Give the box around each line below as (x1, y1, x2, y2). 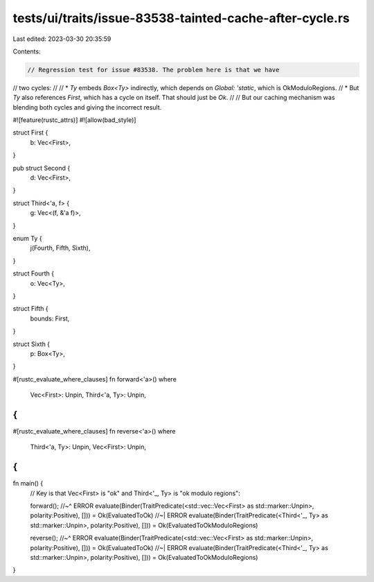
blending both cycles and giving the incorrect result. (12, 103, 162, 111)
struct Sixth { (12, 340, 51, 348)
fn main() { (12, 479, 44, 488)
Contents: (12, 47, 41, 55)
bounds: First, (30, 314, 70, 323)
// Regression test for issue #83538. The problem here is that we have (27, 66, 280, 74)
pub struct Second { (12, 164, 71, 172)
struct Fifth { (12, 305, 48, 313)
